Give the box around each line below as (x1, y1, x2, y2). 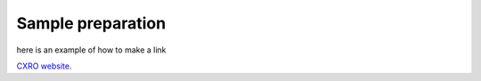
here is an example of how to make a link (16, 45, 167, 55)
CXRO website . (16, 61, 72, 71)
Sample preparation (16, 13, 167, 33)
